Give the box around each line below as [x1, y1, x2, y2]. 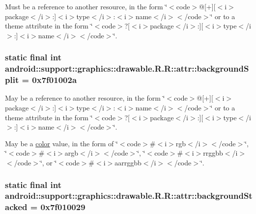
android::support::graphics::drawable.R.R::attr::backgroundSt [5, 189, 253, 202]
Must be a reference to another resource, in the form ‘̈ [5, 1, 168, 11]
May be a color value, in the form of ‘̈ [5, 138, 118, 148]
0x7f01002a [32, 74, 77, 86]
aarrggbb [114, 158, 142, 167]
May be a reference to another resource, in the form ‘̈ [5, 93, 165, 103]
